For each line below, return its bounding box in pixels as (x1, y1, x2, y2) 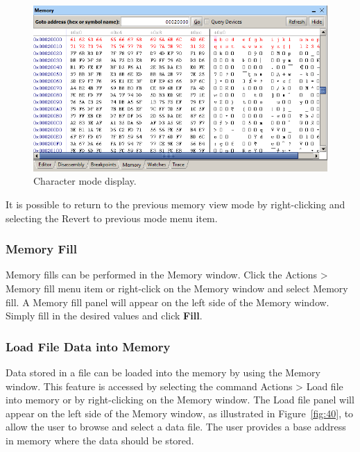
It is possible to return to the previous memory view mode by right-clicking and (6, 196, 345, 211)
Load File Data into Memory (6, 337, 171, 355)
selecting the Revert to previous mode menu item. (6, 210, 218, 225)
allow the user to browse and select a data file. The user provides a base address (6, 419, 346, 434)
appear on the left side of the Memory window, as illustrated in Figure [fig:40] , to (6, 405, 354, 420)
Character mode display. (33, 174, 137, 188)
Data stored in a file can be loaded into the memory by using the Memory (6, 365, 320, 379)
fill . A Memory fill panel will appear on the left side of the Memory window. (6, 294, 329, 309)
